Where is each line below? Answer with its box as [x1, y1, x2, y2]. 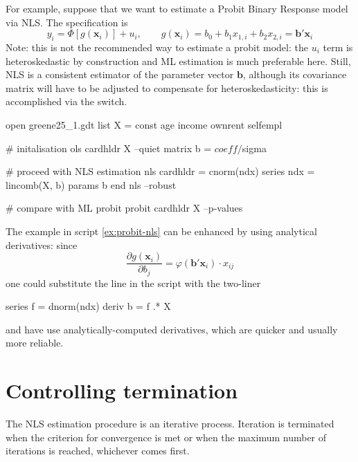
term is [323, 39, 353, 54]
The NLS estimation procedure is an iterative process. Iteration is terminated [6, 416, 334, 431]
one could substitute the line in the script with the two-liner [6, 275, 261, 290]
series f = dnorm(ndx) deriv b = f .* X [6, 299, 171, 313]
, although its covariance [242, 67, 347, 82]
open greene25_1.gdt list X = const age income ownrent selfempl [6, 117, 283, 131]
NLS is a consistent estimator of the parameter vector [6, 67, 234, 82]
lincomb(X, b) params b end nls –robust [6, 177, 177, 192]
